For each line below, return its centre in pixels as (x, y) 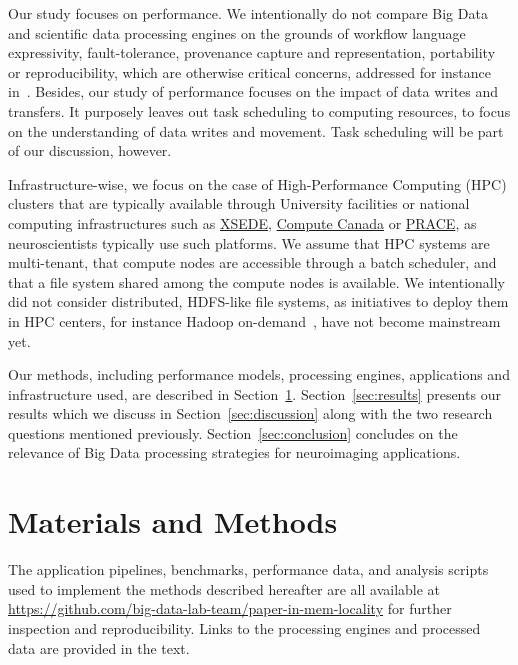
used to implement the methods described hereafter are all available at (224, 588)
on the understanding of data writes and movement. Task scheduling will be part (256, 130)
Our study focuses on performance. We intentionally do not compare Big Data (248, 13)
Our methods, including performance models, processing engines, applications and (259, 374)
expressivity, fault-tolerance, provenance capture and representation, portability (252, 52)
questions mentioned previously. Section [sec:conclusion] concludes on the (233, 432)
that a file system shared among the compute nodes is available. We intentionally (257, 281)
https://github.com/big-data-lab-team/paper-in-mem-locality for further (230, 608)
